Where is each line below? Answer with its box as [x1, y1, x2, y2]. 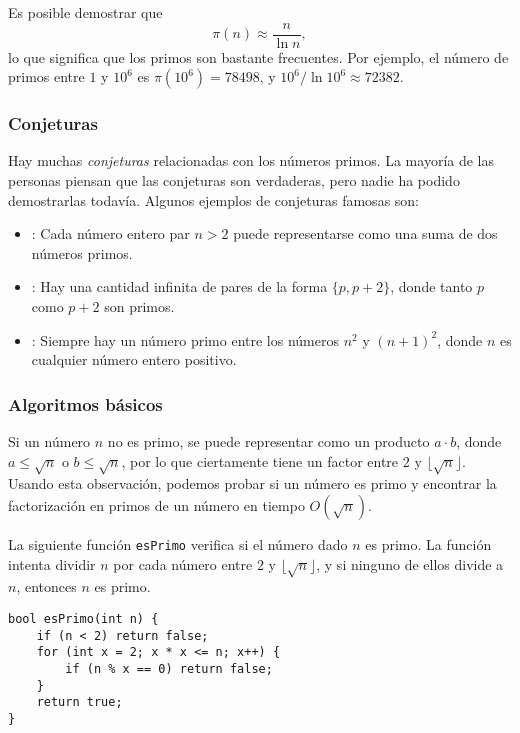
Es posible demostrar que [8, 2, 163, 22]
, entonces [16, 576, 77, 597]
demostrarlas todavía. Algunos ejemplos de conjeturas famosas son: [8, 189, 419, 210]
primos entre [8, 66, 85, 87]
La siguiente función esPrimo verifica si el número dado [8, 533, 348, 554]
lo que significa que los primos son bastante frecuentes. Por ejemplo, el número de [8, 46, 509, 67]
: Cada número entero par [31, 223, 190, 244]
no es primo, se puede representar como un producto [107, 431, 430, 452]
